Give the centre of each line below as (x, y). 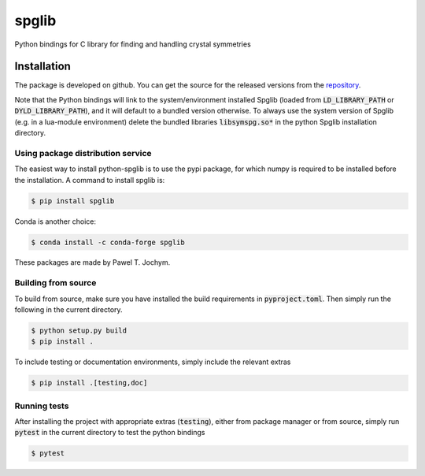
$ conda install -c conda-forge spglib (108, 242)
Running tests (42, 406)
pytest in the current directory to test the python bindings (110, 433)
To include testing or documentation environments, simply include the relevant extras (153, 362)
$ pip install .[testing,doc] (89, 383)
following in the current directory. (68, 310)
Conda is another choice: (55, 221)
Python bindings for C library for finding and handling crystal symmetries (133, 44)
